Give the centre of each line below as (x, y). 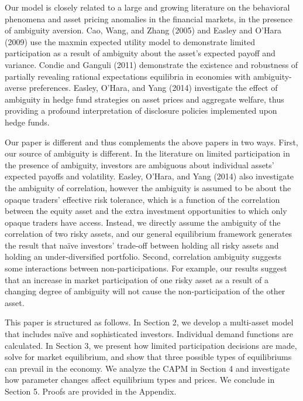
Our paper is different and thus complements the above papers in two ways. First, (151, 142)
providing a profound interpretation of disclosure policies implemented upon (141, 111)
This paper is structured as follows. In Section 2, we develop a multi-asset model (149, 322)
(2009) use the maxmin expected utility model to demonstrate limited (130, 41)
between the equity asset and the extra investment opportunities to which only (146, 211)
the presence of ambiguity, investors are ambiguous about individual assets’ (140, 164)
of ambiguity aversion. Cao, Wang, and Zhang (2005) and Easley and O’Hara (143, 30)
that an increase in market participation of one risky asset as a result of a (137, 279)
